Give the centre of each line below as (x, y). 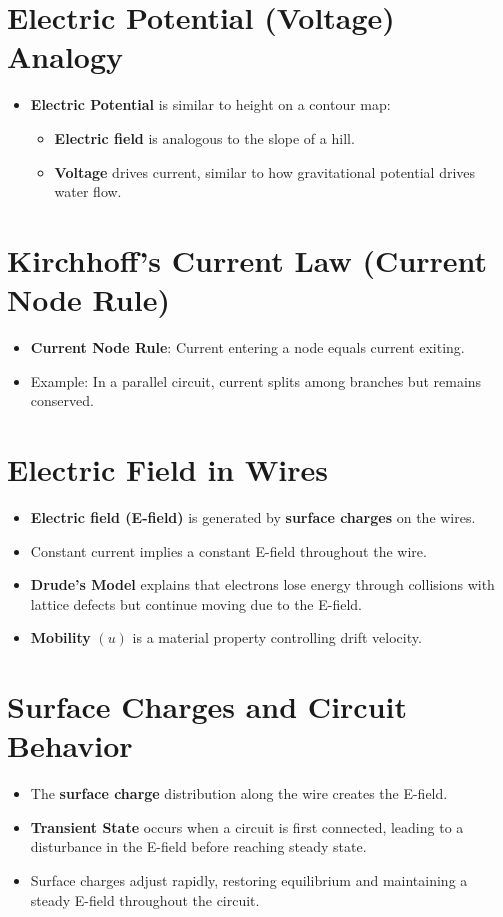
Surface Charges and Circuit (207, 706)
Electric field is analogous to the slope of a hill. (204, 137)
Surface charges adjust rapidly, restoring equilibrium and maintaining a (249, 879)
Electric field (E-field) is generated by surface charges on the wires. (253, 516)
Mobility (60, 637)
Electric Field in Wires (167, 468)
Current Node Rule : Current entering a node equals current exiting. (247, 347)
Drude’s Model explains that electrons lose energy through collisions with (262, 584)
